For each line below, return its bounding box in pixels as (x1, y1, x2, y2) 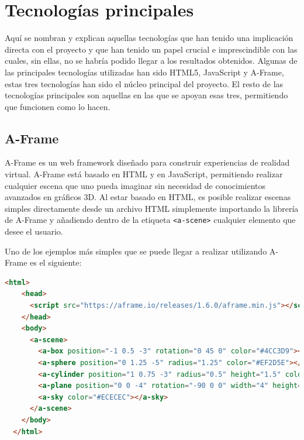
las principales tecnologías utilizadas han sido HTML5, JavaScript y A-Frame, (5, 66, 284, 78)
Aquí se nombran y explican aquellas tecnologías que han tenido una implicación (5, 32, 293, 44)
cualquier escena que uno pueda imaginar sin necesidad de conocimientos (5, 179, 266, 191)
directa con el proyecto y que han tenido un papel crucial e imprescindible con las (5, 43, 298, 55)
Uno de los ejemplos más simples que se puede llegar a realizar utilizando (5, 245, 267, 257)
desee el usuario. (5, 225, 63, 238)
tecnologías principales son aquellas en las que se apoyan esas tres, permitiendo (5, 89, 288, 101)
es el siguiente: (30, 256, 82, 269)
